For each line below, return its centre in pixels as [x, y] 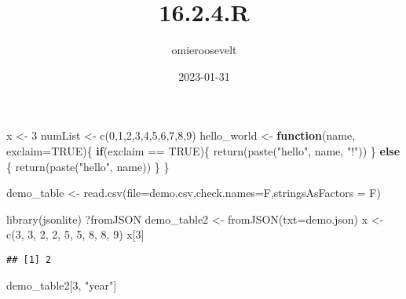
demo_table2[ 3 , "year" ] [62, 284]
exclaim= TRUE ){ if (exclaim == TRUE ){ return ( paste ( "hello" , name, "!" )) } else [203, 150]
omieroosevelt [204, 50]
